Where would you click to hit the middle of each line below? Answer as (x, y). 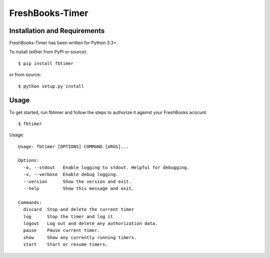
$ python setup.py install (51, 86)
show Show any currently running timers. (80, 237)
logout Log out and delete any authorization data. (90, 223)
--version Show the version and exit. (77, 181)
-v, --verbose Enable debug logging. (71, 174)
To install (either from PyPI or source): (48, 52)
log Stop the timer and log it (68, 216)
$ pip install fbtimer (46, 63)
